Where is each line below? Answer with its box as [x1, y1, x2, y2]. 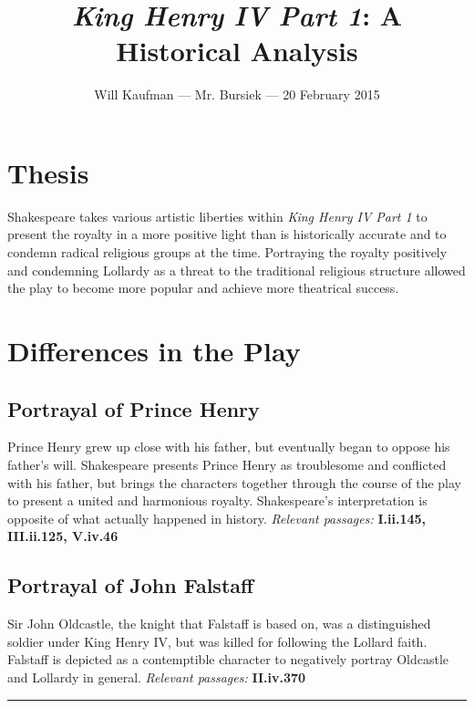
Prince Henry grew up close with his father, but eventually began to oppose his [7, 437, 450, 456]
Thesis [7, 153, 89, 191]
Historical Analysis [116, 32, 358, 69]
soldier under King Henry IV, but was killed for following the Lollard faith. [7, 631, 428, 651]
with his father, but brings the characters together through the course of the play [7, 473, 461, 492]
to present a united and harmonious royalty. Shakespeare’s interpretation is [7, 491, 428, 510]
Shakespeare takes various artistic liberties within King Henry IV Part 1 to [7, 206, 428, 225]
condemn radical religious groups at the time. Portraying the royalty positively [7, 243, 448, 262]
